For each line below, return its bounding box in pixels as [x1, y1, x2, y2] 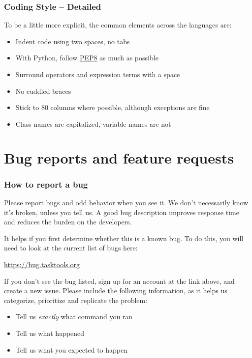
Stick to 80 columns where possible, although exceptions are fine [15, 102, 210, 112]
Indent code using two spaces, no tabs [15, 36, 130, 46]
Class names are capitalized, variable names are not [15, 118, 171, 129]
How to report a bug [4, 178, 88, 190]
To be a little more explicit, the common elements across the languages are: [4, 20, 232, 30]
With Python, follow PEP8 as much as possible [15, 53, 158, 63]
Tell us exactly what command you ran [15, 311, 133, 322]
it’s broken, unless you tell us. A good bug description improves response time [4, 207, 239, 217]
